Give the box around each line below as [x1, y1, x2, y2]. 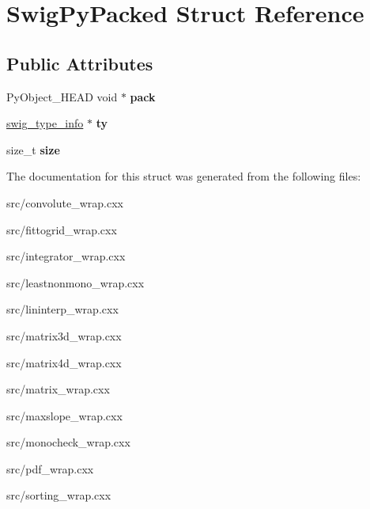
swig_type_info [6, 115, 84, 131]
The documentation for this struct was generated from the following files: [6, 168, 361, 184]
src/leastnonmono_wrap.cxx [6, 274, 145, 291]
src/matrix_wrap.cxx [6, 381, 110, 397]
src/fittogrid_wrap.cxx [6, 221, 117, 237]
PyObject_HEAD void [6, 88, 118, 104]
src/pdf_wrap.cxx [6, 460, 94, 477]
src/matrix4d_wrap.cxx [6, 354, 122, 370]
